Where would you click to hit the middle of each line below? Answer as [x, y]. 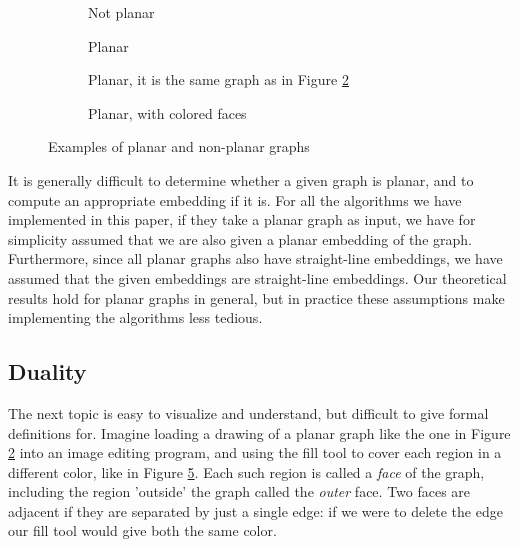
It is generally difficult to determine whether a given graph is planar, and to [241, 179]
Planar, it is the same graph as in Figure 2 [218, 79]
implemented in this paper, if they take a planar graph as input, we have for [242, 219]
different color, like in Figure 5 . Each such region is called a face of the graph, [246, 471]
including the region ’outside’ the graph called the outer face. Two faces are [239, 491]
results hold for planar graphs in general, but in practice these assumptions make [256, 297]
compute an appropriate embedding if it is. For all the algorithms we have [235, 199]
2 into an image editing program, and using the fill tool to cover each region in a [255, 452]
